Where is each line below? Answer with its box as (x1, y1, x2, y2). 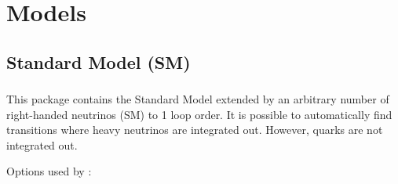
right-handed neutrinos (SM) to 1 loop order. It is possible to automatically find (6, 106, 393, 122)
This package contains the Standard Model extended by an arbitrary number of (6, 91, 389, 107)
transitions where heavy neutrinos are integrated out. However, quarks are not (6, 121, 383, 138)
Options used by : (6, 163, 92, 179)
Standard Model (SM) (6, 49, 191, 74)
